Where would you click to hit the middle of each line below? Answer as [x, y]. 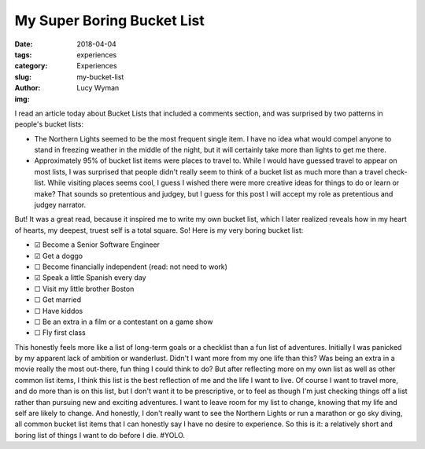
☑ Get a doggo [58, 256]
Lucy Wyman [98, 88]
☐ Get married [58, 300]
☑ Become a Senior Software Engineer [97, 245]
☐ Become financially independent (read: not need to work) [131, 267]
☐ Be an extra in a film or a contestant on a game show [124, 322]
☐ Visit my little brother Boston [84, 289]
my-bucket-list [100, 77]
